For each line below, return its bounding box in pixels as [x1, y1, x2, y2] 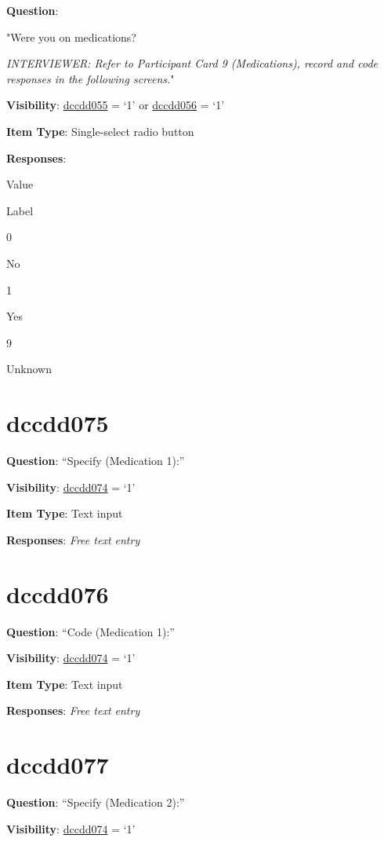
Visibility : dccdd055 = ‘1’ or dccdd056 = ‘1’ [6, 97, 225, 113]
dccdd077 [6, 749, 109, 781]
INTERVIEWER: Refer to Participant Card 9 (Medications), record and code [6, 55, 379, 71]
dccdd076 [6, 577, 109, 610]
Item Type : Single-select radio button [6, 123, 194, 139]
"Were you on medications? [6, 28, 136, 45]
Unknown [6, 361, 52, 377]
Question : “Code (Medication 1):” [6, 623, 175, 639]
